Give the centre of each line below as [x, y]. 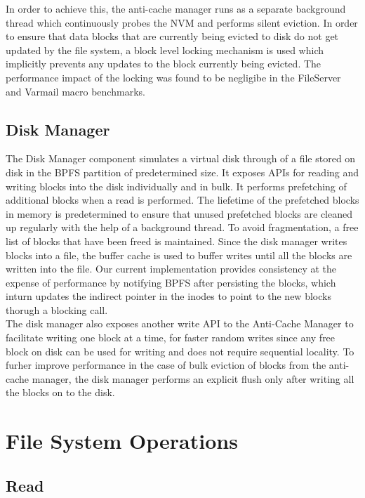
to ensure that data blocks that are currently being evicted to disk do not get [172, 36]
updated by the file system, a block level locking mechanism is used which [165, 50]
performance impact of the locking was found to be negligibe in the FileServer [173, 77]
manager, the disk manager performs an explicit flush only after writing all [193, 378]
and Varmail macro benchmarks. [75, 91]
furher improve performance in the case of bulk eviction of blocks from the [166, 365]
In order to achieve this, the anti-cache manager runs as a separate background [176, 8]
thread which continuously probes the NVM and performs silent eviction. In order [182, 22]
